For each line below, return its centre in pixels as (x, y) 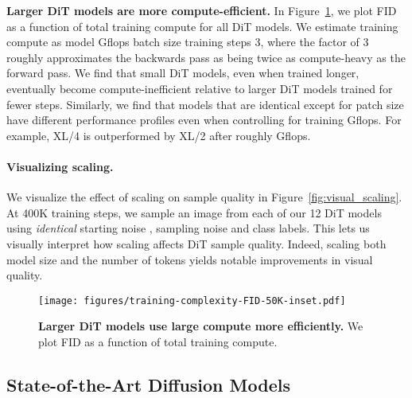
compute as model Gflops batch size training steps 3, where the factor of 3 (188, 42)
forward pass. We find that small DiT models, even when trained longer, (183, 73)
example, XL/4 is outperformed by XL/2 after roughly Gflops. (159, 135)
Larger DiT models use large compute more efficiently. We (201, 326)
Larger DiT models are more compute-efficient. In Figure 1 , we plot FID (202, 10)
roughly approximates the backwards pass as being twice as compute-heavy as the (206, 57)
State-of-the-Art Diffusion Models (148, 384)
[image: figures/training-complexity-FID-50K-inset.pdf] (192, 300)
